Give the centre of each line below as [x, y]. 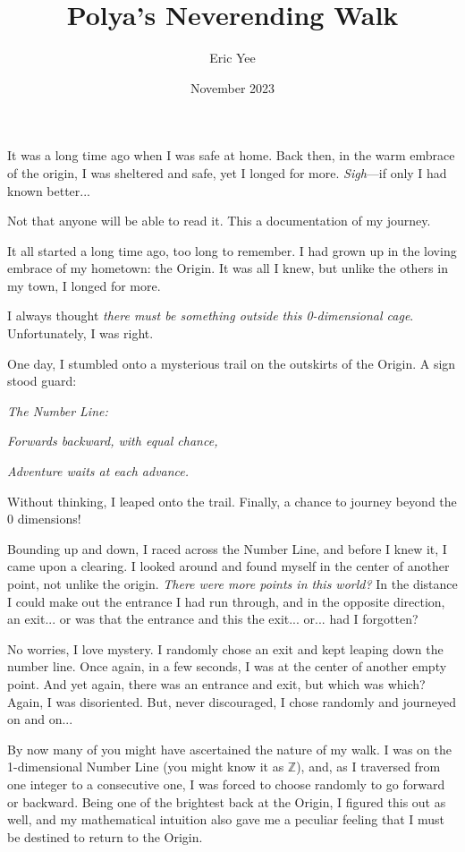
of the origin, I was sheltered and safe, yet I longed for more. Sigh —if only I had [227, 172]
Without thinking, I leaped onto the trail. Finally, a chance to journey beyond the [232, 501]
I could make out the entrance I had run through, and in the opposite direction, [226, 601]
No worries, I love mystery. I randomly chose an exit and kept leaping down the [225, 648]
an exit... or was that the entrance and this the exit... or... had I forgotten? [213, 619]
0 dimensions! [44, 519]
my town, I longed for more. [84, 285]
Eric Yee [232, 58]
